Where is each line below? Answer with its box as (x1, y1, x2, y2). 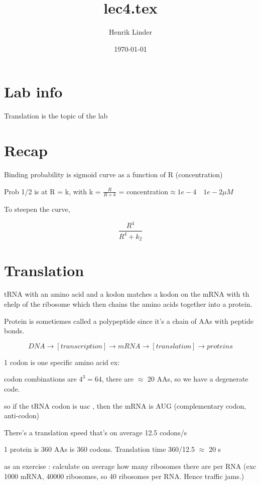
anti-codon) (4, 410, 40, 421)
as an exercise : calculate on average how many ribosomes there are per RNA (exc (4, 461, 256, 471)
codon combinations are (4, 374, 77, 384)
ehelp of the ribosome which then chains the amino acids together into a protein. (4, 299, 252, 309)
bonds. (4, 325, 25, 336)
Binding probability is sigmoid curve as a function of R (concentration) (4, 169, 223, 179)
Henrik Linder (109, 27, 152, 37)
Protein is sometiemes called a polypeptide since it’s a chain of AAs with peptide (4, 315, 253, 326)
